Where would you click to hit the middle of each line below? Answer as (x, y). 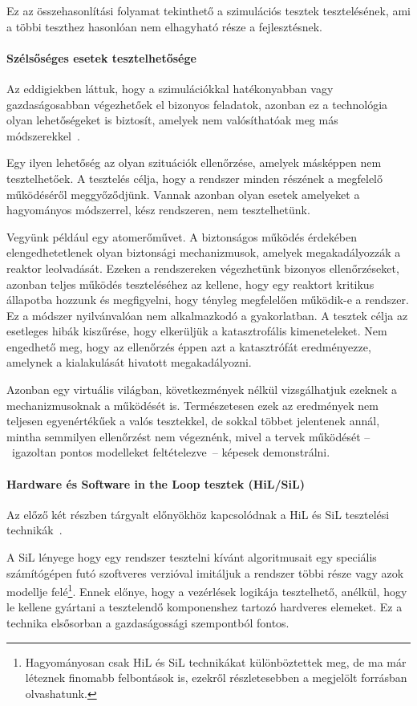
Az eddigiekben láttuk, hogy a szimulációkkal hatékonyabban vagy (170, 88)
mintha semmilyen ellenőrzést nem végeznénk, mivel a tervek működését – (188, 436)
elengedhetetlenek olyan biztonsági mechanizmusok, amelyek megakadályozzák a (204, 252)
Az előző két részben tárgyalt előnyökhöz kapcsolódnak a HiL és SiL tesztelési (198, 514)
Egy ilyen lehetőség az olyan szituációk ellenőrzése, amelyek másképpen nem (194, 162)
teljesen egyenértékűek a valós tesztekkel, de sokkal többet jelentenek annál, (193, 421)
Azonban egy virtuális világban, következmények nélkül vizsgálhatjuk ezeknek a (202, 390)
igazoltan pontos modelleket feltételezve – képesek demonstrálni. (171, 452)
